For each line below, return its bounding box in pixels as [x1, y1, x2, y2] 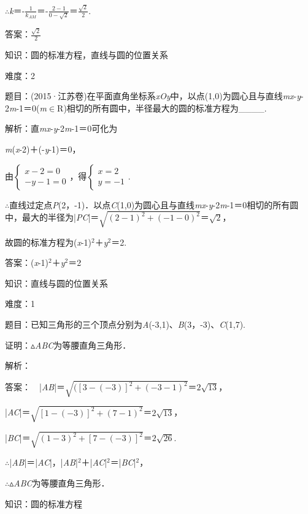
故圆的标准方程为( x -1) [5, 235, 92, 248]
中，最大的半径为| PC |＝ [5, 211, 99, 224]
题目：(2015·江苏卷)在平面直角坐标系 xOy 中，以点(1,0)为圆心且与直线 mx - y [5, 89, 301, 102]
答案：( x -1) [5, 256, 49, 269]
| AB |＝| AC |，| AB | [9, 456, 78, 469]
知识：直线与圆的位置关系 [5, 276, 108, 289]
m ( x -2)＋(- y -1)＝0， [5, 142, 81, 155]
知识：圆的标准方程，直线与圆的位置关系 [5, 48, 168, 61]
